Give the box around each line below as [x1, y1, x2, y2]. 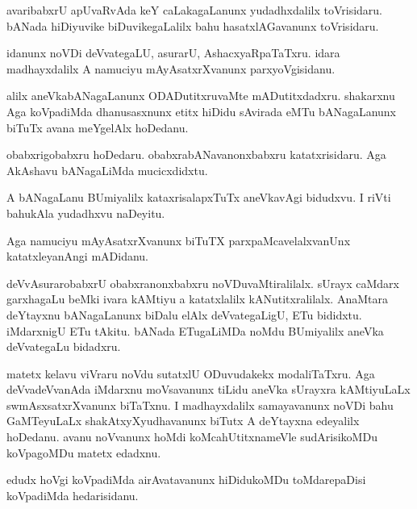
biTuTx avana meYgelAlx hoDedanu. [6, 119, 189, 136]
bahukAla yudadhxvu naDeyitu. [6, 204, 165, 221]
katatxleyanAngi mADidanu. [6, 248, 149, 265]
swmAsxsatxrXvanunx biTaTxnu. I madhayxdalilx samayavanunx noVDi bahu [6, 396, 394, 413]
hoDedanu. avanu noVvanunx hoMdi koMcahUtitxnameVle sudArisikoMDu [6, 428, 377, 445]
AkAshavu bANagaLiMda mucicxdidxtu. [6, 161, 208, 178]
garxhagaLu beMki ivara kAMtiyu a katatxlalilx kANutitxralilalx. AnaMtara [6, 290, 388, 307]
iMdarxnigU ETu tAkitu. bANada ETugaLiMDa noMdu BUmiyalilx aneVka [6, 322, 384, 339]
